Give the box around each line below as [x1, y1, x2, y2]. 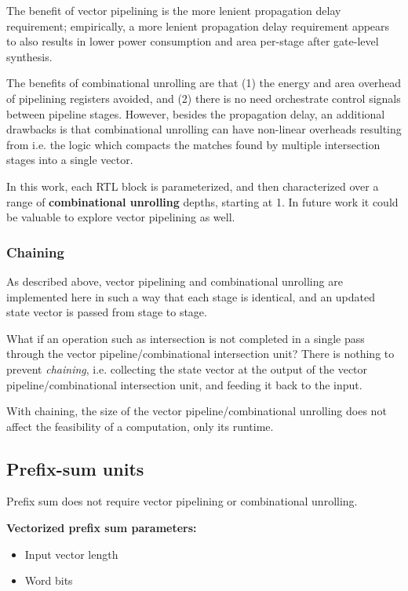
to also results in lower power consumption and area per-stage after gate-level [6, 33, 379, 49]
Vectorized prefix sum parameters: [6, 520, 197, 536]
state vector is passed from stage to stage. [6, 304, 207, 320]
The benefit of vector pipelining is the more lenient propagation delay [6, 2, 341, 18]
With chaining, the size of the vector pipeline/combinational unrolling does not [6, 403, 387, 419]
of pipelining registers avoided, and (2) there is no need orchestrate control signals [6, 89, 401, 106]
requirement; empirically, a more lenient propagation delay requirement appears [6, 17, 390, 34]
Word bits [24, 572, 73, 589]
